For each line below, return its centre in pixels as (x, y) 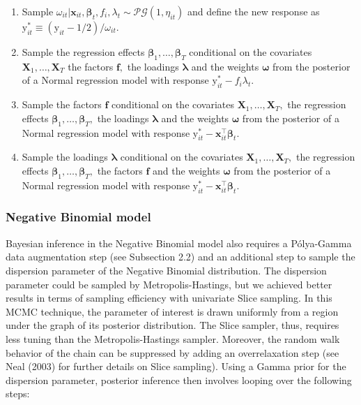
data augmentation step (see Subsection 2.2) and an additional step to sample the (180, 257)
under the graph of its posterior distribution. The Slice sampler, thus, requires (172, 325)
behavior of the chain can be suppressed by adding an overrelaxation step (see (172, 352)
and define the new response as (253, 11)
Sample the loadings (65, 157)
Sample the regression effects (83, 52)
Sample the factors (62, 104)
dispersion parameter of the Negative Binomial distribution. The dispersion (166, 270)
